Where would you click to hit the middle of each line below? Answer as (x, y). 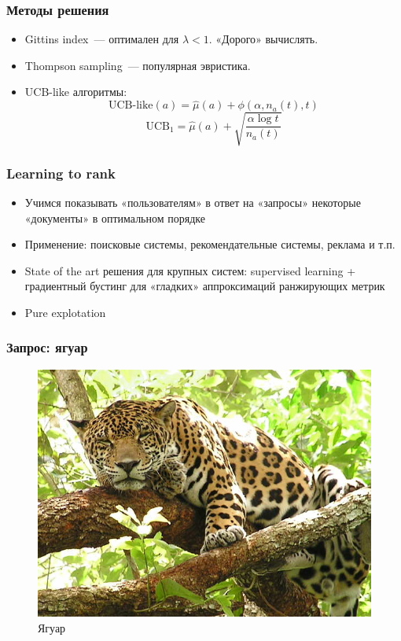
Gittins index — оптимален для (102, 39)
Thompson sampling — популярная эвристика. (138, 65)
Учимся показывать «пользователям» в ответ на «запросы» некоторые (193, 202)
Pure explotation (65, 312)
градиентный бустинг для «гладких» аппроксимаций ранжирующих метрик (205, 286)
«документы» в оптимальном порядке (115, 217)
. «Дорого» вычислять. (263, 39)
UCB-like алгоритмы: (76, 92)
